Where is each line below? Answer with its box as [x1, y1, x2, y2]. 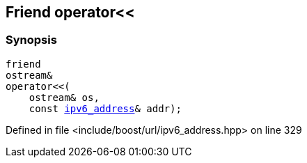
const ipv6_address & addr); [29, 102, 182, 114]
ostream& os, [29, 91, 100, 103]
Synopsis [6, 33, 57, 47]
